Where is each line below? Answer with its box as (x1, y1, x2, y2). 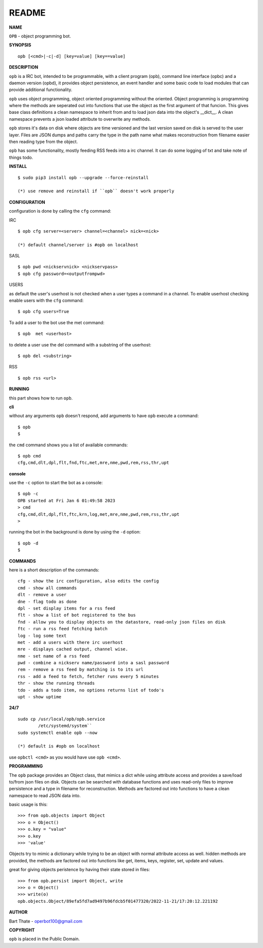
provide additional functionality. (9, 87, 73, 92)
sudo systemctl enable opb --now (18, 730, 97, 735)
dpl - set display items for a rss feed (18, 605, 115, 611)
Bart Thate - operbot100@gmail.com (9, 918, 83, 924)
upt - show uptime (18, 694, 62, 700)
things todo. (9, 154, 34, 160)
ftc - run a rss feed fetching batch (18, 626, 108, 632)
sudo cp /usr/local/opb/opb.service (18, 716, 105, 722)
